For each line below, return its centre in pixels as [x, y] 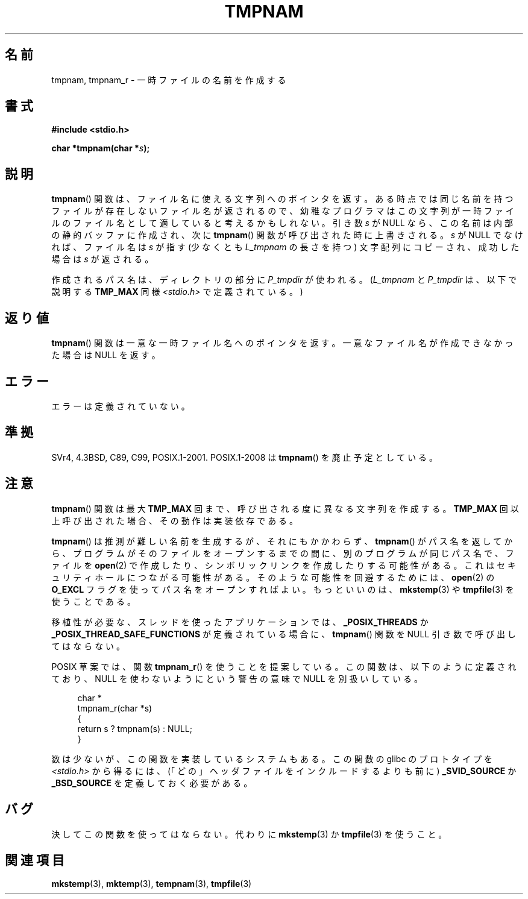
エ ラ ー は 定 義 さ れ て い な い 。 [121, 406]
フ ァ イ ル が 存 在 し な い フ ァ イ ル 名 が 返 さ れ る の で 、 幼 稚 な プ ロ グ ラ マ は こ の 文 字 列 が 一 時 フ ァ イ [283, 211]
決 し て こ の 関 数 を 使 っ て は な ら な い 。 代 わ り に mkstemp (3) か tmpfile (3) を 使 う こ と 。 [249, 834]
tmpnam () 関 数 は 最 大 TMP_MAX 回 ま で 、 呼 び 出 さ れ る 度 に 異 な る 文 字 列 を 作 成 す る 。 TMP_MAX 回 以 [285, 508]
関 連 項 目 [35, 860]
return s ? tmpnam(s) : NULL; [135, 728]
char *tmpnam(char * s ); [101, 148]
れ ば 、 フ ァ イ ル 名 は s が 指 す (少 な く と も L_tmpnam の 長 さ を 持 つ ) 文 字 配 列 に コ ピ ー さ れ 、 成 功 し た [285, 247]
